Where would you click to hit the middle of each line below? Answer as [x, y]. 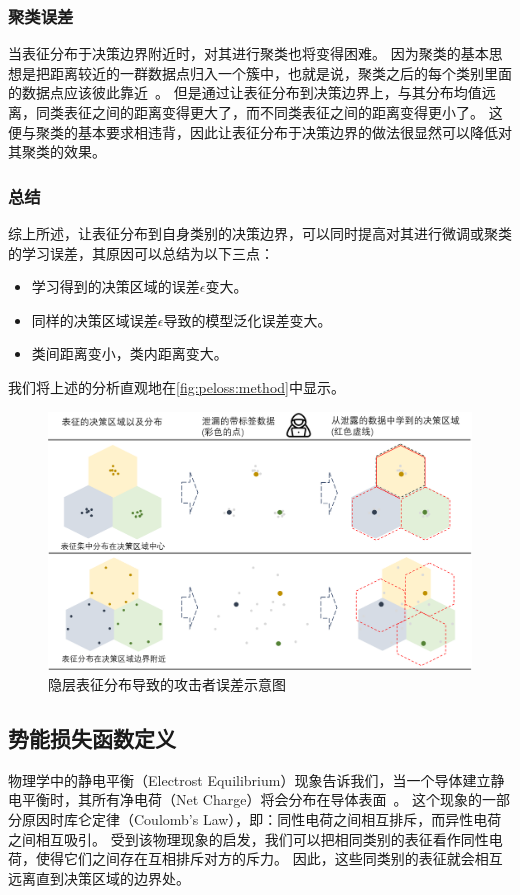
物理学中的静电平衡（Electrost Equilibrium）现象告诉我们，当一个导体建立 [249, 779]
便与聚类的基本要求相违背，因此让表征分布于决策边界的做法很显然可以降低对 [260, 131]
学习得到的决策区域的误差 [115, 286]
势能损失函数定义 [92, 737]
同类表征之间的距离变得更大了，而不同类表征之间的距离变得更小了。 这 [269, 112]
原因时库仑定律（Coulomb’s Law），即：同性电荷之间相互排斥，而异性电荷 [261, 818]
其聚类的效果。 [57, 151]
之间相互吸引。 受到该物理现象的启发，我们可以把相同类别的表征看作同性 [248, 838]
